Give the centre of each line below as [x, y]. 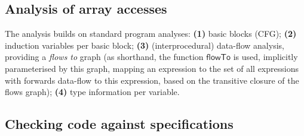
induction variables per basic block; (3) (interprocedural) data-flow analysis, [145, 45]
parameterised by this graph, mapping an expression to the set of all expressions [152, 68]
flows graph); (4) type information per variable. [92, 92]
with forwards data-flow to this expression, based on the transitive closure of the [152, 80]
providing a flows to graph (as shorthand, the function [104, 57]
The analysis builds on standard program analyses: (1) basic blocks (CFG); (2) [151, 34]
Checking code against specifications [119, 124]
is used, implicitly [265, 57]
